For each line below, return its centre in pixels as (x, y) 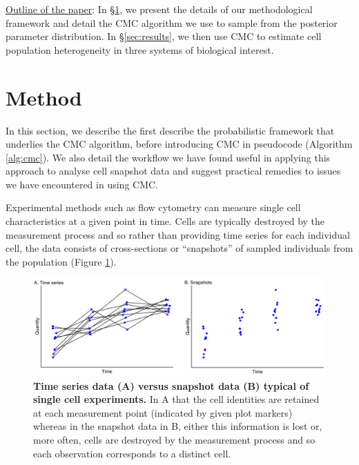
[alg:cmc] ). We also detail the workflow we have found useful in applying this (168, 157)
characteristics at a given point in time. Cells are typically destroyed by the (165, 221)
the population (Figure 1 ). (61, 261)
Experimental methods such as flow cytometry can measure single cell (153, 207)
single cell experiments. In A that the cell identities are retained (176, 399)
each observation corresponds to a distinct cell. (132, 453)
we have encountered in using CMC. (82, 184)
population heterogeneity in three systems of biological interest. (140, 49)
